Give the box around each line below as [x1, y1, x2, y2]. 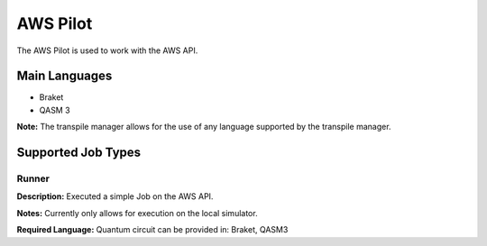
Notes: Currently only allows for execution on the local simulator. [16, 207, 258, 218]
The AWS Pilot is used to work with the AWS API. [16, 45, 198, 56]
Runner [16, 172, 50, 185]
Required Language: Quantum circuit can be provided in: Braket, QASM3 [16, 224, 289, 235]
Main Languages [16, 68, 113, 84]
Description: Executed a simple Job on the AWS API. [16, 191, 214, 202]
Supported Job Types [16, 145, 142, 160]
